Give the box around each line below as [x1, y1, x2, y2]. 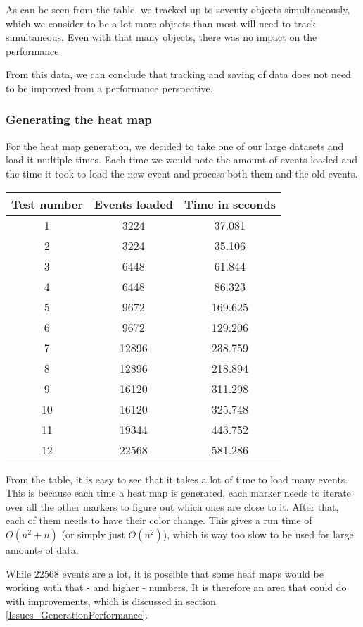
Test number [11, 195, 83, 212]
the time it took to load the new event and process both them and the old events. [6, 166, 358, 180]
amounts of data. [6, 542, 79, 557]
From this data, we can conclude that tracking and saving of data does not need [6, 67, 351, 82]
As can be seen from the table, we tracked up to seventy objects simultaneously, [6, 2, 350, 16]
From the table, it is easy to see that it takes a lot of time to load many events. [6, 471, 348, 486]
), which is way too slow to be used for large [163, 526, 354, 541]
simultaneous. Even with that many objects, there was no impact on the [6, 30, 317, 44]
